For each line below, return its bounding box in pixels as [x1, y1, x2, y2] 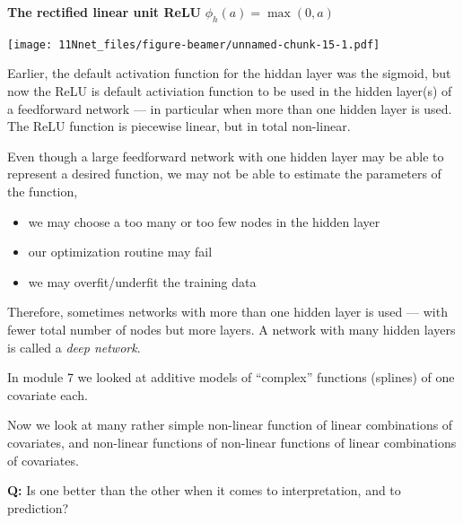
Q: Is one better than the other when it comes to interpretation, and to [7, 481, 401, 500]
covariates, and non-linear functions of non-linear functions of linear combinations [7, 432, 457, 451]
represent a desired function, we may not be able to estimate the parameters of [7, 164, 441, 183]
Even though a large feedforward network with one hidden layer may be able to [7, 146, 444, 165]
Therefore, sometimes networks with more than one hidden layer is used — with [7, 302, 448, 321]
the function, [7, 182, 78, 201]
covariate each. [7, 385, 88, 404]
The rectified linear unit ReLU [7, 3, 202, 21]
